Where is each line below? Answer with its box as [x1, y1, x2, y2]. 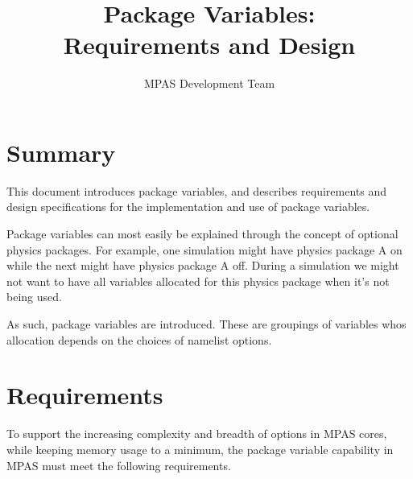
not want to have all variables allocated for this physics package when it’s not [6, 272, 390, 289]
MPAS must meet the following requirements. [6, 456, 231, 473]
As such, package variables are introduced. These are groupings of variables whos [6, 316, 407, 332]
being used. [6, 288, 62, 305]
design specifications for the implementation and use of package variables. [6, 198, 370, 215]
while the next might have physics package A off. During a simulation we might [6, 257, 399, 274]
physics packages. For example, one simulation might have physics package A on [6, 241, 403, 258]
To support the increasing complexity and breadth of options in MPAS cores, [6, 425, 387, 442]
